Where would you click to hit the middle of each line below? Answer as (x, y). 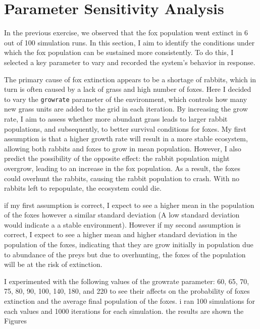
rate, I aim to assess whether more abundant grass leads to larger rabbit (116, 118)
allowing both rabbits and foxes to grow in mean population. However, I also (123, 148)
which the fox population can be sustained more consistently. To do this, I (119, 52)
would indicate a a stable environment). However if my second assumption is (122, 224)
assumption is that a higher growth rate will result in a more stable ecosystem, (126, 139)
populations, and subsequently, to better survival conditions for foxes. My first (125, 128)
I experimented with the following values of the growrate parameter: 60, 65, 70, (127, 281)
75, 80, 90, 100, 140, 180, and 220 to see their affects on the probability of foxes (127, 291)
